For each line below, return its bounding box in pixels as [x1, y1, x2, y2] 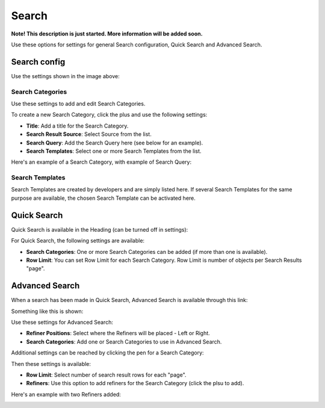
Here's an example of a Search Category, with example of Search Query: [11, 158, 192, 165]
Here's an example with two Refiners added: [11, 391, 122, 398]
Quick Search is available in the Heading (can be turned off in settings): [11, 226, 188, 233]
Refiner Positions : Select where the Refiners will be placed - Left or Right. [26, 330, 210, 337]
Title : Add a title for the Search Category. [26, 122, 129, 129]
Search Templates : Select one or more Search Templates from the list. [26, 147, 202, 155]
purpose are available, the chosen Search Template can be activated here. [11, 194, 196, 202]
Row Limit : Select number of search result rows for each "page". [26, 371, 187, 379]
